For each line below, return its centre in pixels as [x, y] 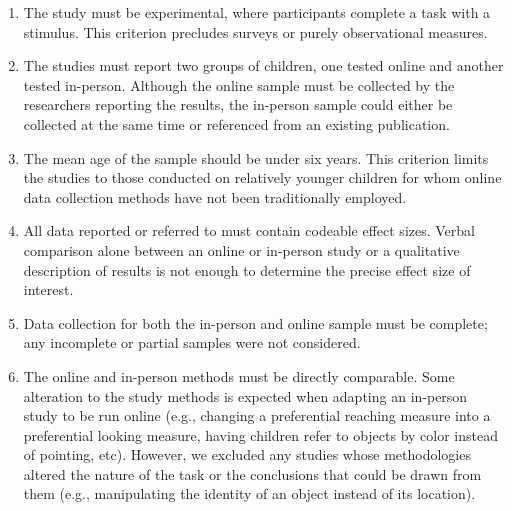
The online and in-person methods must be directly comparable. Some [239, 375]
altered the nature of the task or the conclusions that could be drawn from [252, 473]
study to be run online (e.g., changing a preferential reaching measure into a [257, 415]
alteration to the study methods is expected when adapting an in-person [245, 395]
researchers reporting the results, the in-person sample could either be [238, 104]
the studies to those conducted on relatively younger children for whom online [262, 177]
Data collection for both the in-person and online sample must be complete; [255, 322]
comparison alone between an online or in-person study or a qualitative [241, 249]
